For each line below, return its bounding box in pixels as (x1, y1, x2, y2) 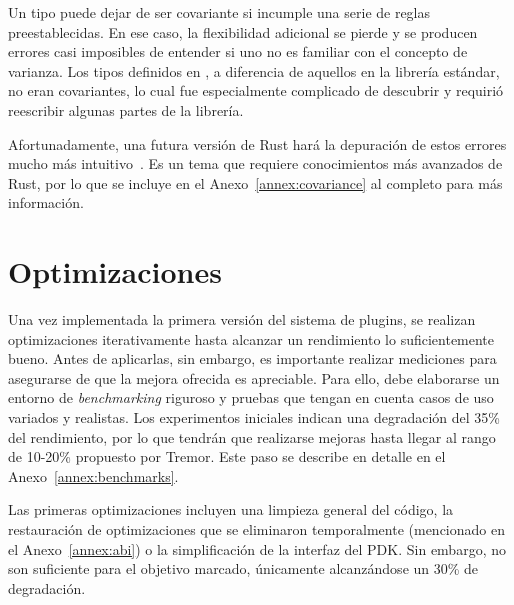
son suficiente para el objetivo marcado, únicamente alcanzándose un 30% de (8, 558, 479, 579)
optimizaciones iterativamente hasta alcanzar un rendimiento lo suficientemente (8, 328, 495, 349)
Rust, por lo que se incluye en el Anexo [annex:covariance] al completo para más (8, 172, 503, 193)
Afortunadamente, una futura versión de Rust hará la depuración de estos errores (8, 133, 507, 154)
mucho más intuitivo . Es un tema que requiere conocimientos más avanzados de (8, 153, 503, 174)
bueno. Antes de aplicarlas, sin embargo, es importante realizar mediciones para (8, 348, 497, 369)
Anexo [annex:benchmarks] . (8, 465, 179, 486)
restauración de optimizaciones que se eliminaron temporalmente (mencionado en (8, 519, 505, 539)
